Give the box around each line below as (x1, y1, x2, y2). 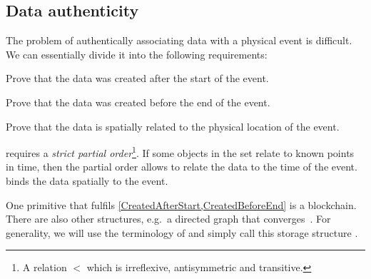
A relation (22, 260, 67, 275)
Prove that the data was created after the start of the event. (6, 71, 269, 86)
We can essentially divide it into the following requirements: (6, 46, 268, 61)
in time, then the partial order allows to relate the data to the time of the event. (6, 159, 357, 174)
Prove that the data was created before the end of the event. (6, 94, 270, 109)
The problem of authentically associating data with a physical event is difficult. (6, 33, 352, 48)
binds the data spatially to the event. (6, 173, 168, 188)
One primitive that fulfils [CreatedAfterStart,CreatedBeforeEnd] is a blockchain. (6, 197, 357, 212)
